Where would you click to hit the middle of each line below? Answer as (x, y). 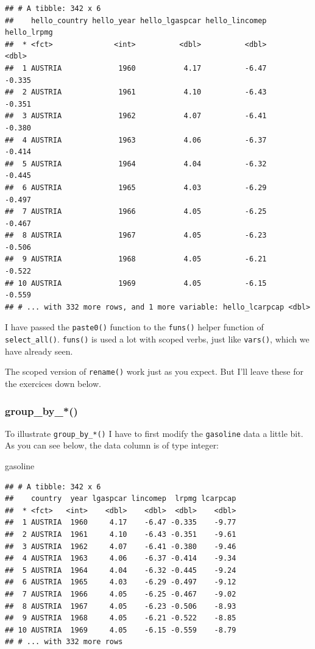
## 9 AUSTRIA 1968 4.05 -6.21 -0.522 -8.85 (121, 618)
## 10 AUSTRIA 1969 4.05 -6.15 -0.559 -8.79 (121, 630)
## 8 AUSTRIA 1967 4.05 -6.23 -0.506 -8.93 (121, 606)
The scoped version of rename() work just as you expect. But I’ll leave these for (154, 371)
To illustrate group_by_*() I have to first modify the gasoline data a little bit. (154, 433)
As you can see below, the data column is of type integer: (112, 445)
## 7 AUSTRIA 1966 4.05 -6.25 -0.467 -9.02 (121, 594)
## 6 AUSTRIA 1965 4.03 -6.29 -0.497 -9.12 (121, 582)
